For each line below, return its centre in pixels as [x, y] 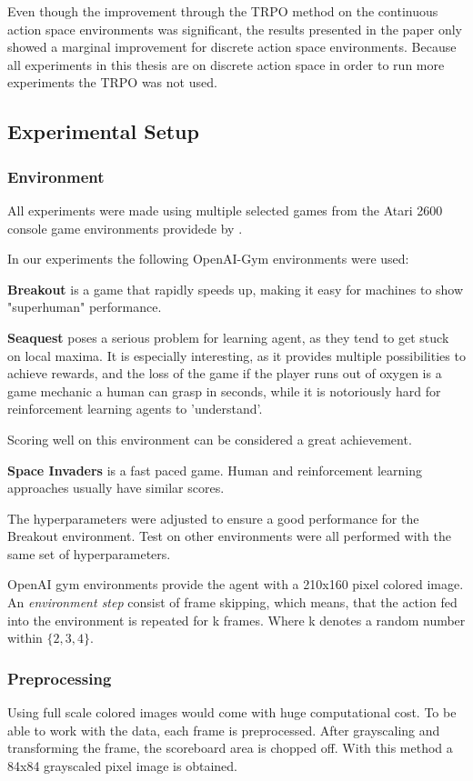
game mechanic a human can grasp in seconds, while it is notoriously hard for [224, 390]
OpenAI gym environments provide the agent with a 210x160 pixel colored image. [236, 584]
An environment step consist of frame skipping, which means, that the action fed [232, 602]
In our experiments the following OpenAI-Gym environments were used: [208, 259]
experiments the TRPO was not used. [112, 82]
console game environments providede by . [125, 228]
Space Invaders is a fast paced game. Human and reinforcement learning [215, 470]
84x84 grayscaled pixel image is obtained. [122, 765]
